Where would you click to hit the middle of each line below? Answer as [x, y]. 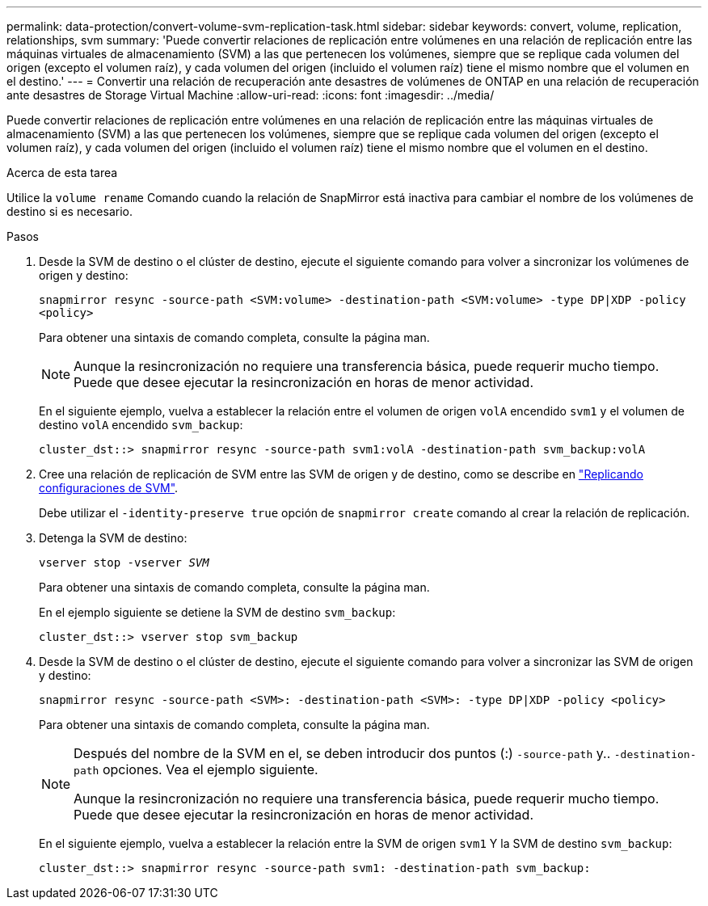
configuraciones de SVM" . [109, 488]
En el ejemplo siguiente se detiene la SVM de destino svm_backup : [217, 612]
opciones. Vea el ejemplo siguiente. [210, 769]
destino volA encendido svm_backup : [141, 425]
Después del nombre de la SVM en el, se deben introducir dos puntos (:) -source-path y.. [342, 753]
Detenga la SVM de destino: [113, 538]
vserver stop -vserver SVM [124, 563]
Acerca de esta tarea [62, 173]
